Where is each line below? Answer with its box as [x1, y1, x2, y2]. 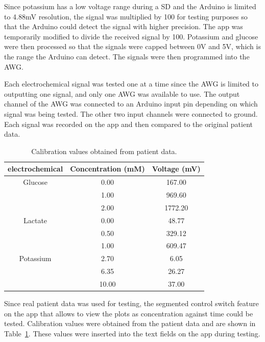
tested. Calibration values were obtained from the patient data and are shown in [4, 318, 256, 329]
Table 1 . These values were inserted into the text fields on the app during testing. [4, 328, 260, 338]
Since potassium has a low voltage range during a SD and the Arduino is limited [4, 1, 256, 11]
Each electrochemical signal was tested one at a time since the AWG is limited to [4, 78, 259, 89]
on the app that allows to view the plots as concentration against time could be [4, 308, 253, 318]
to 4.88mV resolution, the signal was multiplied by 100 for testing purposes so [4, 11, 248, 22]
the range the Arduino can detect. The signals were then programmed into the [4, 51, 250, 61]
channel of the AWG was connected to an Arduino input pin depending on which [4, 98, 258, 109]
